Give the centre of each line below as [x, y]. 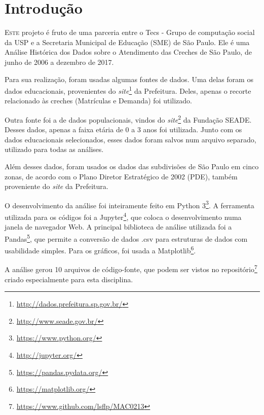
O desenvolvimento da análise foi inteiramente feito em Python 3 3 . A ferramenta [129, 204]
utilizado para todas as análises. [54, 149]
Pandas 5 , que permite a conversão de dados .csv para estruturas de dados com [126, 238]
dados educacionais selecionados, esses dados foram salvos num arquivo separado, [130, 139]
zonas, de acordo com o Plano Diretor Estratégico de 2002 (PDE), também [121, 176]
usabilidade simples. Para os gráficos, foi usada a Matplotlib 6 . [100, 250]
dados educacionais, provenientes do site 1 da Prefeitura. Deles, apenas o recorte [128, 90]
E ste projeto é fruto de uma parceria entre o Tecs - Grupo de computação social [130, 32]
